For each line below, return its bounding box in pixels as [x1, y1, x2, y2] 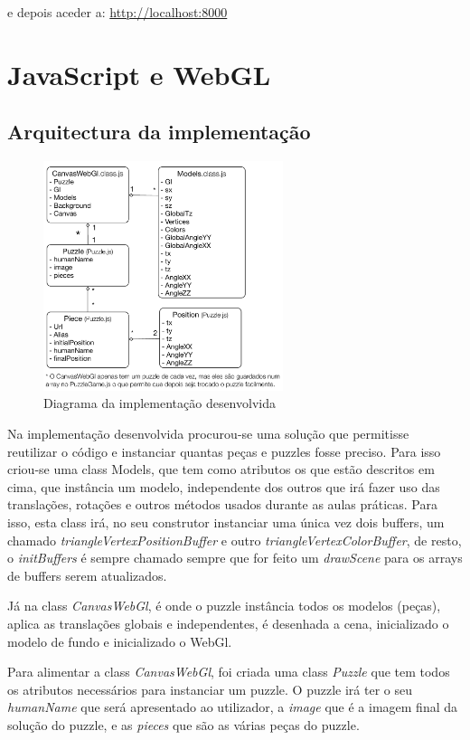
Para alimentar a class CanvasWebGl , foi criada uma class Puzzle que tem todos [7, 662, 450, 681]
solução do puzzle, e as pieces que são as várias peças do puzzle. [7, 715, 360, 734]
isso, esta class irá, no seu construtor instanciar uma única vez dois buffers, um [7, 513, 445, 532]
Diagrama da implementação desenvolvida [43, 394, 276, 413]
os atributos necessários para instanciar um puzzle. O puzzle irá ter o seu [7, 679, 412, 698]
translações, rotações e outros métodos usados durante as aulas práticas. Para [7, 495, 437, 514]
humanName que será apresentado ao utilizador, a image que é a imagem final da [7, 697, 458, 716]
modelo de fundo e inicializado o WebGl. [7, 631, 232, 650]
